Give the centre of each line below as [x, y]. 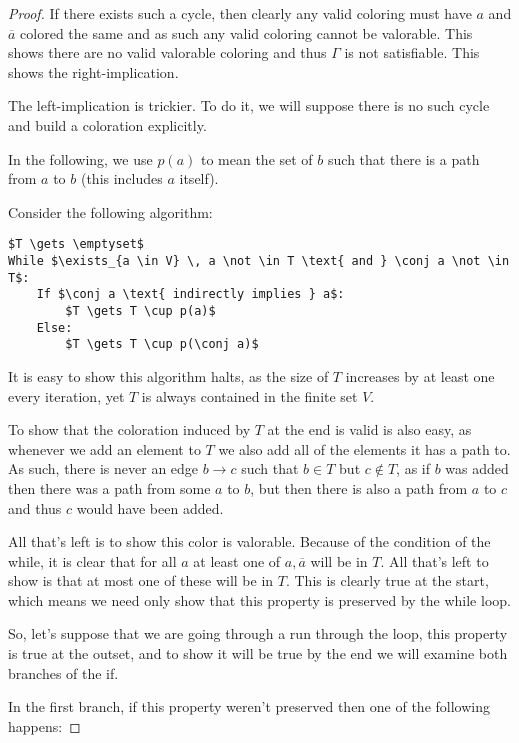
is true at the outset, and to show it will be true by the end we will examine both [258, 653]
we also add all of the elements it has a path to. [364, 448]
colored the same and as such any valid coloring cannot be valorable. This [246, 32]
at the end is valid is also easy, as [369, 429]
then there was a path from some [109, 487]
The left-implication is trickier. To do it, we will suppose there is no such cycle [249, 105]
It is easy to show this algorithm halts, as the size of [168, 375]
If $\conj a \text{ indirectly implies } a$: [190, 294]
